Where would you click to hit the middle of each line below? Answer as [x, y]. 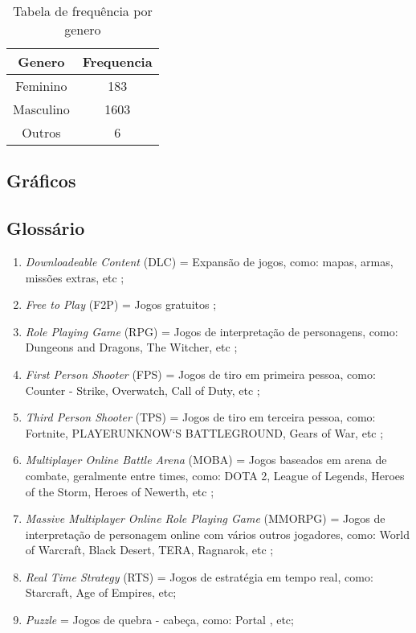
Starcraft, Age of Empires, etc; [101, 592]
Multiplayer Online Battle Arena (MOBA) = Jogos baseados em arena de [206, 460]
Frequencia [117, 62]
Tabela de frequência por [82, 11]
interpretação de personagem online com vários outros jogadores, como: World [217, 534]
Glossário [46, 228]
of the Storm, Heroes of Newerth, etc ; [120, 491]
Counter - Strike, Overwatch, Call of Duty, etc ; [143, 390]
